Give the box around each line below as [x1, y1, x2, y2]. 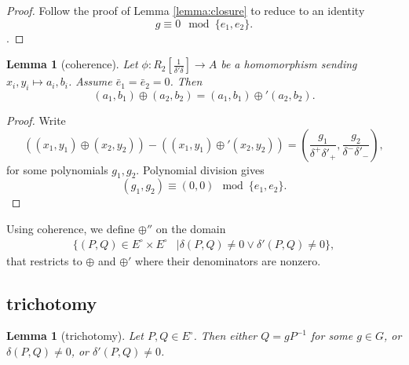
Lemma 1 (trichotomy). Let [6, 327, 144, 344]
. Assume [68, 73, 112, 89]
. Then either [193, 327, 257, 344]
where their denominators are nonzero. [135, 252, 321, 268]
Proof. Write [6, 111, 66, 128]
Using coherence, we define [6, 220, 135, 236]
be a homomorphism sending [221, 56, 357, 72]
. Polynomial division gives [136, 161, 265, 177]
